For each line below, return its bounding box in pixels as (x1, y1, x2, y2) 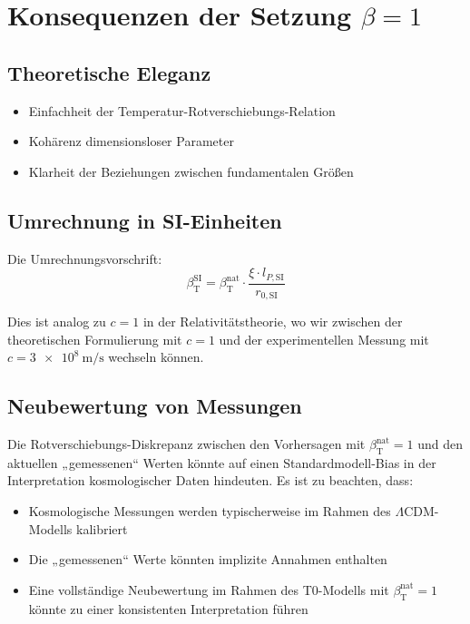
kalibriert (75, 519, 128, 538)
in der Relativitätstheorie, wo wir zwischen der (142, 312, 403, 331)
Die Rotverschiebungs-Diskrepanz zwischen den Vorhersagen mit (7, 434, 366, 453)
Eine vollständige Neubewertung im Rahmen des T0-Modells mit (28, 580, 389, 599)
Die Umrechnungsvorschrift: (7, 249, 162, 268)
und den (417, 434, 463, 453)
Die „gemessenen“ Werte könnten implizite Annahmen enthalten (28, 550, 387, 569)
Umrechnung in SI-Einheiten (7, 206, 282, 234)
